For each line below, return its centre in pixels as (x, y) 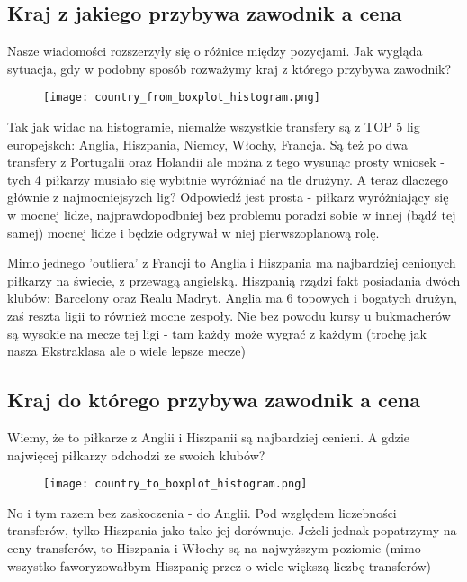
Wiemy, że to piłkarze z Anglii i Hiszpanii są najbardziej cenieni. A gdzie (209, 436)
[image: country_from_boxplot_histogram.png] (182, 98)
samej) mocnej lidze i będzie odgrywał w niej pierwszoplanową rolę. (193, 232)
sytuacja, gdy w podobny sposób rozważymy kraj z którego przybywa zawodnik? (229, 68)
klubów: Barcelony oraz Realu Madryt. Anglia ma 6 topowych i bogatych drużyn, (232, 298)
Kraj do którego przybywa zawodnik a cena (214, 400)
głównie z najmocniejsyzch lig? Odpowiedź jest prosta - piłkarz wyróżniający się (228, 197)
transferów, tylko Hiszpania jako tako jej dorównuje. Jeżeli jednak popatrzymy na (232, 530)
